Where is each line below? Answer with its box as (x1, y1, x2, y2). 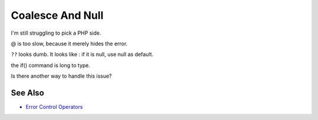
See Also (11, 88, 44, 98)
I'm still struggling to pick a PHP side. (11, 29, 101, 36)
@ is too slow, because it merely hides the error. (11, 40, 128, 47)
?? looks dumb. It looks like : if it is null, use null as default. (11, 51, 154, 58)
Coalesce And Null (11, 9, 104, 22)
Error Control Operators (25, 104, 83, 111)
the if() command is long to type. (11, 62, 91, 69)
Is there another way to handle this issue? (11, 72, 112, 79)
